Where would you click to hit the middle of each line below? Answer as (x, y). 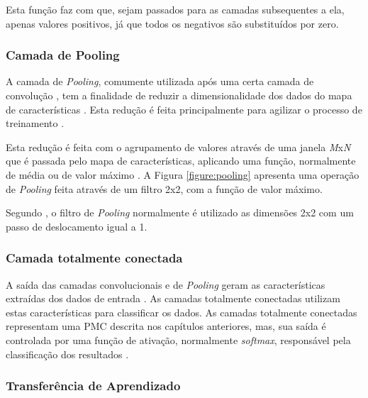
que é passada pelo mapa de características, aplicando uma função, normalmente (181, 161)
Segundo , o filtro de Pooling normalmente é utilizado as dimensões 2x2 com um (180, 212)
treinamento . (35, 123)
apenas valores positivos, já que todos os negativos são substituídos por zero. (172, 23)
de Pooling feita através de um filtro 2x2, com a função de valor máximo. (164, 188)
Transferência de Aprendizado (93, 386)
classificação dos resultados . (67, 354)
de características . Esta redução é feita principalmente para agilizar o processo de (184, 109)
